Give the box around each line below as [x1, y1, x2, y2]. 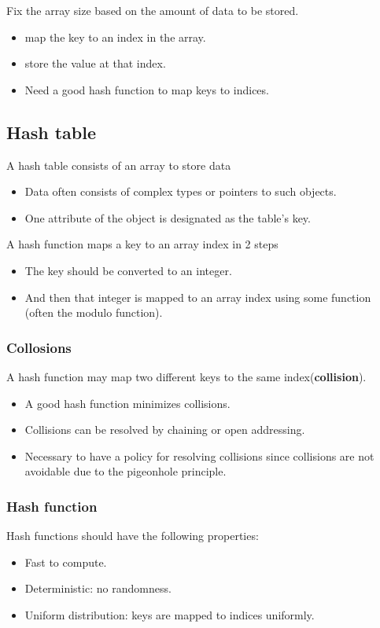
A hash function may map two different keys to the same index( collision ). [6, 368, 367, 384]
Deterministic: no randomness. [24, 580, 172, 597]
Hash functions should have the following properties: [6, 527, 259, 544]
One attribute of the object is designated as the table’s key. [24, 209, 311, 226]
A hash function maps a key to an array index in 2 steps [6, 236, 279, 252]
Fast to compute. [24, 553, 107, 570]
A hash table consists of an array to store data [6, 156, 231, 173]
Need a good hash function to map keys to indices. [24, 81, 269, 97]
